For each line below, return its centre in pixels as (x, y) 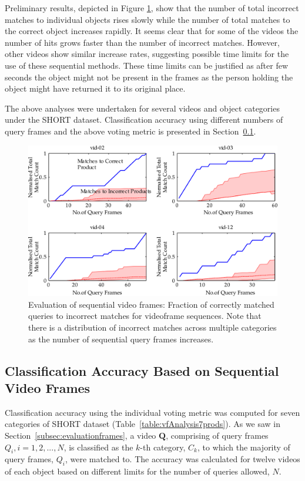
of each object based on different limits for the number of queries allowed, (137, 471)
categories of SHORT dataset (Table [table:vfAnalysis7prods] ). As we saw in (143, 424)
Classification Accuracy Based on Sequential (142, 370)
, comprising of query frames (217, 435)
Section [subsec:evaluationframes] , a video (81, 435)
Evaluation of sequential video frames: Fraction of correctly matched (151, 304)
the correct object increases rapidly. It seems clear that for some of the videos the (152, 31)
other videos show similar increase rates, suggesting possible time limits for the (147, 54)
